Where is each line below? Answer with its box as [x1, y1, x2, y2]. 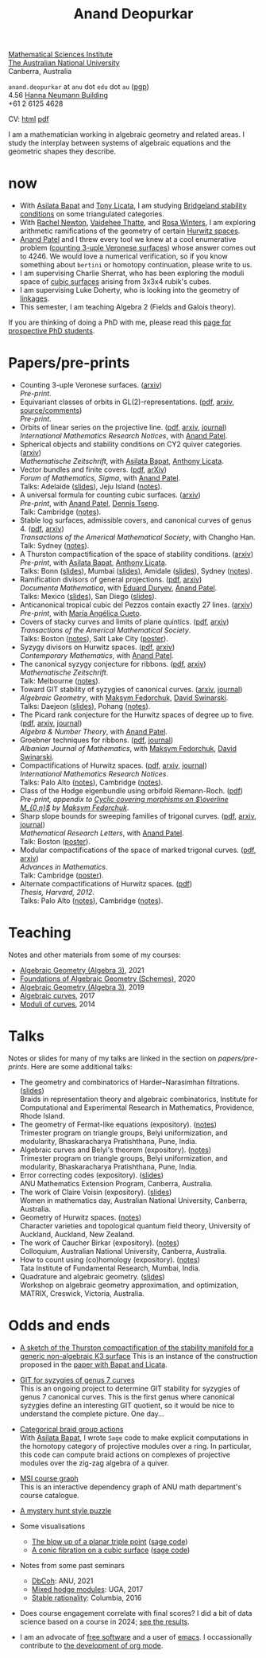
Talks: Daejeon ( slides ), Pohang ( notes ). [19, 702, 151, 711]
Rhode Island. [19, 1111, 65, 1120]
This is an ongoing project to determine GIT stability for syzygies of [19, 1384, 241, 1393]
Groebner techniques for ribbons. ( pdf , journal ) [19, 735, 174, 745]
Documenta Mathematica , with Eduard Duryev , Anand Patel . [19, 583, 218, 593]
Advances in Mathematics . [19, 862, 109, 872]
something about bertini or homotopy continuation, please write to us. [19, 260, 253, 270]
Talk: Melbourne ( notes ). [19, 676, 101, 686]
